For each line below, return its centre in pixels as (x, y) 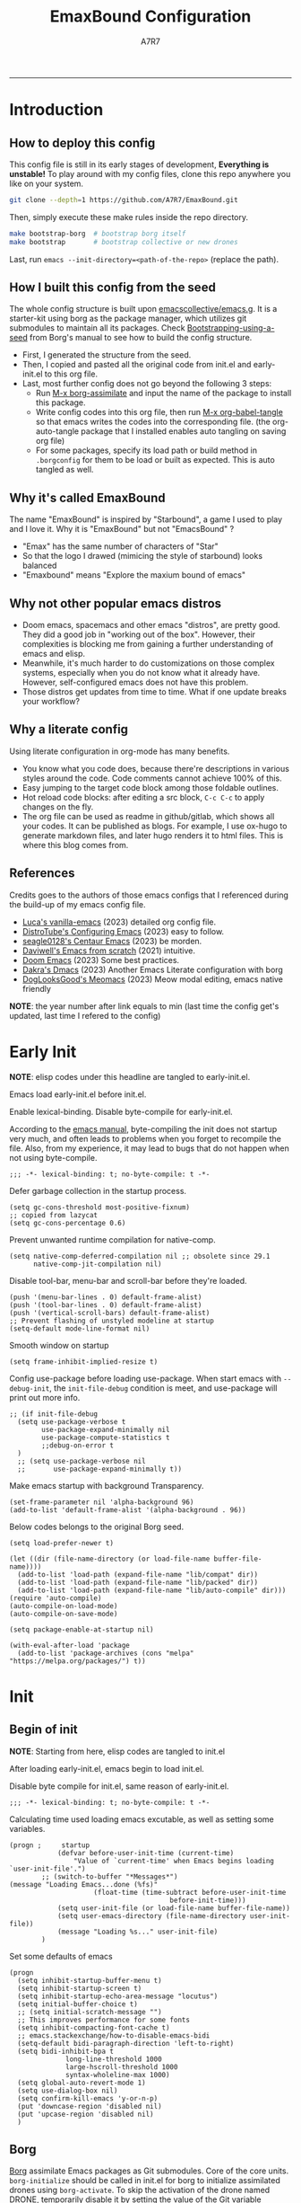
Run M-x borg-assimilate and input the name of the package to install (163, 394)
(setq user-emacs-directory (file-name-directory (151, 1915)
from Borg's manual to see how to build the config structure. (141, 338)
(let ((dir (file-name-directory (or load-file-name (110, 1559)
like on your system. (46, 183)
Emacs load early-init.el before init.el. (78, 1094)
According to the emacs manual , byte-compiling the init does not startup (143, 1128)
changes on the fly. (58, 807)
